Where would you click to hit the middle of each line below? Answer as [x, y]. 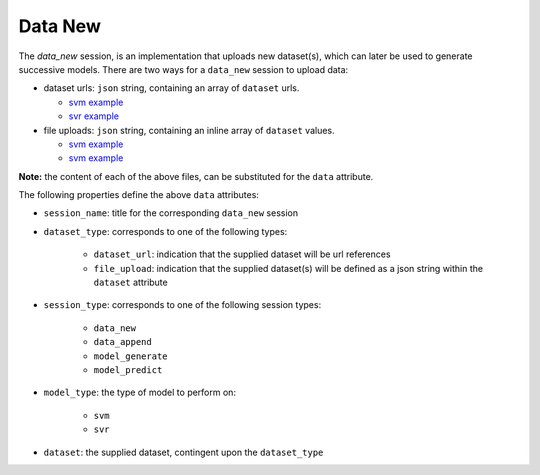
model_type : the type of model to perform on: [140, 392]
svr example [94, 116]
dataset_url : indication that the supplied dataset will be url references [242, 254]
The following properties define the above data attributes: [139, 195]
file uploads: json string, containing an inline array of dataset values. [189, 130]
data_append [122, 342]
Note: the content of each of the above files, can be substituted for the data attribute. [196, 176]
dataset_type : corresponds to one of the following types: [165, 231]
